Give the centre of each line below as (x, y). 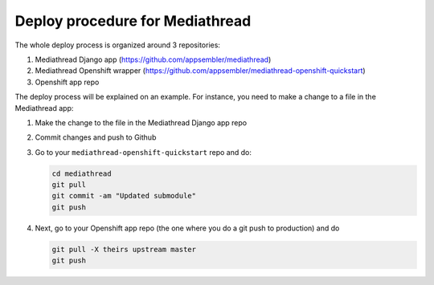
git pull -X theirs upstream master (124, 249)
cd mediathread (82, 173)
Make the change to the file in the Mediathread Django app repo (141, 122)
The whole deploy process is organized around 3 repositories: (118, 45)
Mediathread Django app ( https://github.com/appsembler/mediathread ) (153, 59)
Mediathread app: (44, 108)
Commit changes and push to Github (96, 137)
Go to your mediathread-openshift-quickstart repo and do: (143, 152)
